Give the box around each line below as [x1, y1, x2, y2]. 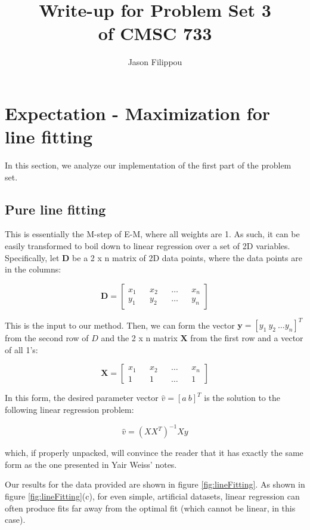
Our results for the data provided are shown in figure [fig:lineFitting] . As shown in [5, 478, 305, 491]
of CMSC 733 [98, 21, 212, 45]
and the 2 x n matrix [101, 332, 178, 344]
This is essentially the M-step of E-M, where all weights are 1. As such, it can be [5, 228, 300, 240]
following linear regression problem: [5, 403, 134, 416]
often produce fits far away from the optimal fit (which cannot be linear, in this [5, 501, 296, 514]
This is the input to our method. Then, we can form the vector [5, 318, 235, 331]
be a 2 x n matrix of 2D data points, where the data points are [72, 251, 302, 264]
